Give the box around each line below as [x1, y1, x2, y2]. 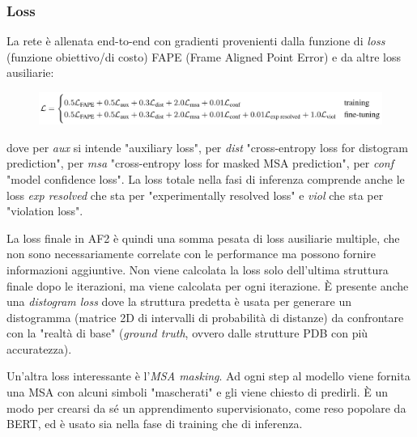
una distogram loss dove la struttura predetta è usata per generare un [6, 293, 352, 310]
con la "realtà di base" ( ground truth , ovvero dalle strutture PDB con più [6, 325, 368, 342]
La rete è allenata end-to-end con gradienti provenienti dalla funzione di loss [6, 32, 385, 49]
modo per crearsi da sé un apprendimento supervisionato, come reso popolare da [6, 399, 406, 416]
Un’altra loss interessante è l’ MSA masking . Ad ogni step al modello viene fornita [6, 367, 411, 384]
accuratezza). [6, 340, 72, 357]
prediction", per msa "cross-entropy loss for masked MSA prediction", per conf [6, 155, 394, 172]
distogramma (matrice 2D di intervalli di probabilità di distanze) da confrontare [6, 308, 404, 325]
